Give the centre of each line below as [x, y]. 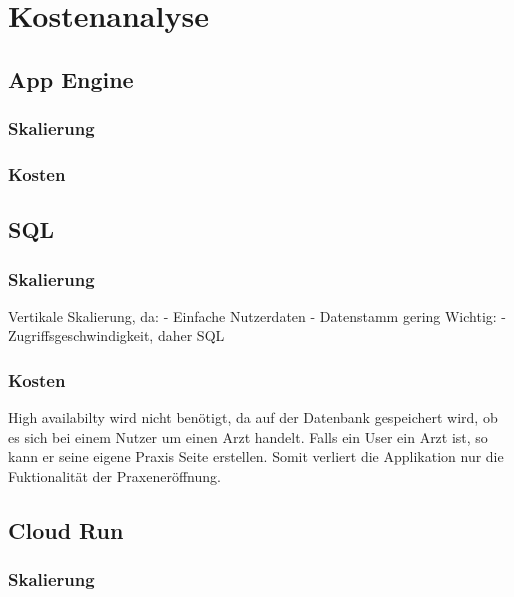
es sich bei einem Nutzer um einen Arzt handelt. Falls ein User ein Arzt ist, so [248, 436]
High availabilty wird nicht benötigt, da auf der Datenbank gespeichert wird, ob [253, 417]
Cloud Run [66, 530]
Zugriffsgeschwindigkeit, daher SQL [116, 335]
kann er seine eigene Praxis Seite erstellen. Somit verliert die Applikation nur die [256, 456]
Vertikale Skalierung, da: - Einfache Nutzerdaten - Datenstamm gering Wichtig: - [257, 315]
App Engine [71, 78]
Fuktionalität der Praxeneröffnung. [114, 476]
